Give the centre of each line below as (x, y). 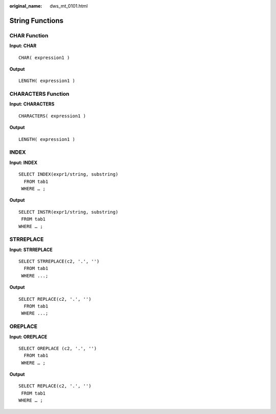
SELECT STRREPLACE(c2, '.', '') (59, 262)
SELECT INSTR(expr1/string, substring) (68, 212)
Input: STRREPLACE (31, 250)
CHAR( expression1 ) (44, 57)
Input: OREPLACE (28, 337)
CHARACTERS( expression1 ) (52, 116)
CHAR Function (29, 35)
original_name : (26, 6)
